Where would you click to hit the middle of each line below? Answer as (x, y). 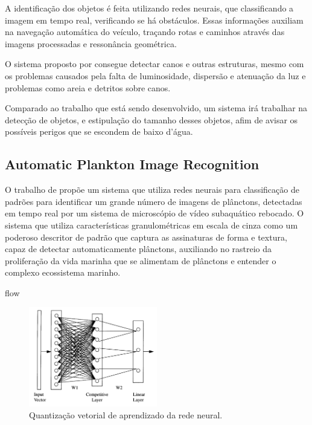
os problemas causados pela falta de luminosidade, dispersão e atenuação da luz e (155, 75)
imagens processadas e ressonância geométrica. (91, 43)
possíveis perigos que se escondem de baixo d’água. (99, 131)
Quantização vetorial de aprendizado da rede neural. (126, 415)
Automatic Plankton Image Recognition (132, 164)
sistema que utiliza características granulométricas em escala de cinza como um (151, 225)
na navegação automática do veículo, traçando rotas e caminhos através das (145, 32)
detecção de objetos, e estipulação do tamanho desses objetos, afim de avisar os (151, 119)
